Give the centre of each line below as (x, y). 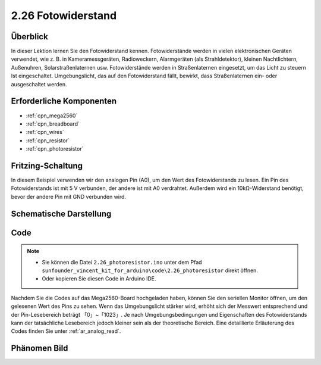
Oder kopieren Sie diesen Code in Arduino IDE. (99, 279)
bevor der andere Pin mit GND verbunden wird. (69, 196)
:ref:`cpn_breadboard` (53, 124)
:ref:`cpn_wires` (45, 132)
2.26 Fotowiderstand (64, 15)
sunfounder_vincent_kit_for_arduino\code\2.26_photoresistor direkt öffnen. (150, 270)
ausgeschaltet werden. (39, 84)
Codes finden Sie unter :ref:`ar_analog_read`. (66, 331)
